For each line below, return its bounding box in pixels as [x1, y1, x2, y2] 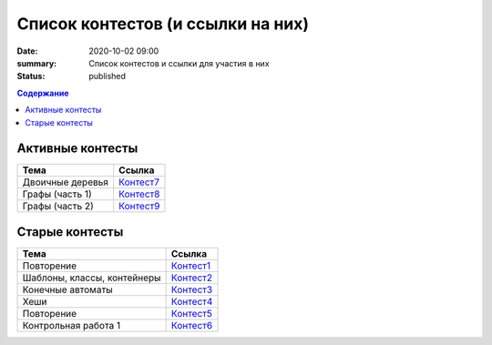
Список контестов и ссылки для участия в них [88, 57, 270, 68]
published [88, 71, 127, 82]
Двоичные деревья [22, 176, 109, 188]
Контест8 [118, 188, 160, 200]
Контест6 [170, 319, 213, 331]
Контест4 [170, 295, 213, 308]
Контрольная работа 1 [22, 319, 121, 331]
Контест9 [118, 200, 160, 213]
